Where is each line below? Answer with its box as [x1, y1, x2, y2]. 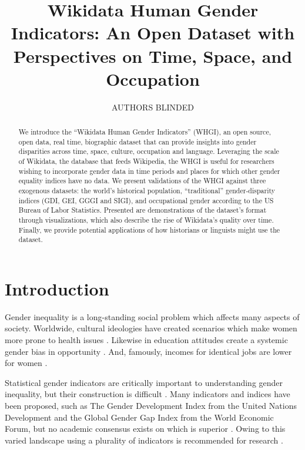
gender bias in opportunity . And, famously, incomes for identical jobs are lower [5, 345, 292, 357]
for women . [5, 357, 48, 369]
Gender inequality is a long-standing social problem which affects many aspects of [5, 310, 300, 323]
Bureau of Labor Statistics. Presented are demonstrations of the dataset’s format [18, 205, 267, 215]
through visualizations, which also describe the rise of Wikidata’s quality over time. [18, 214, 274, 224]
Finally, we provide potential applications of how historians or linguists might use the [18, 224, 280, 234]
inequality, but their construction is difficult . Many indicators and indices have [5, 388, 290, 400]
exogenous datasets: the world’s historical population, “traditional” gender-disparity [18, 186, 276, 196]
